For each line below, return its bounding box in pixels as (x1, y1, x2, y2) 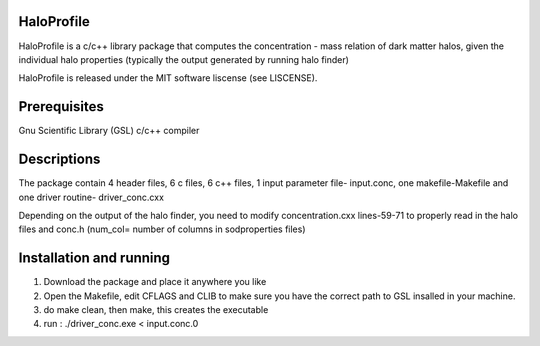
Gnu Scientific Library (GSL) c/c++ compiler (18, 125, 200, 137)
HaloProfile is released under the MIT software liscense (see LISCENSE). (18, 72, 318, 84)
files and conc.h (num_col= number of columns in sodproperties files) (18, 223, 306, 235)
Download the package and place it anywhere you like (43, 276, 267, 288)
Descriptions (18, 151, 101, 168)
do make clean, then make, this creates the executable (43, 303, 269, 315)
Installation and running (18, 250, 170, 267)
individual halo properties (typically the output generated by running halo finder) (18, 53, 350, 65)
